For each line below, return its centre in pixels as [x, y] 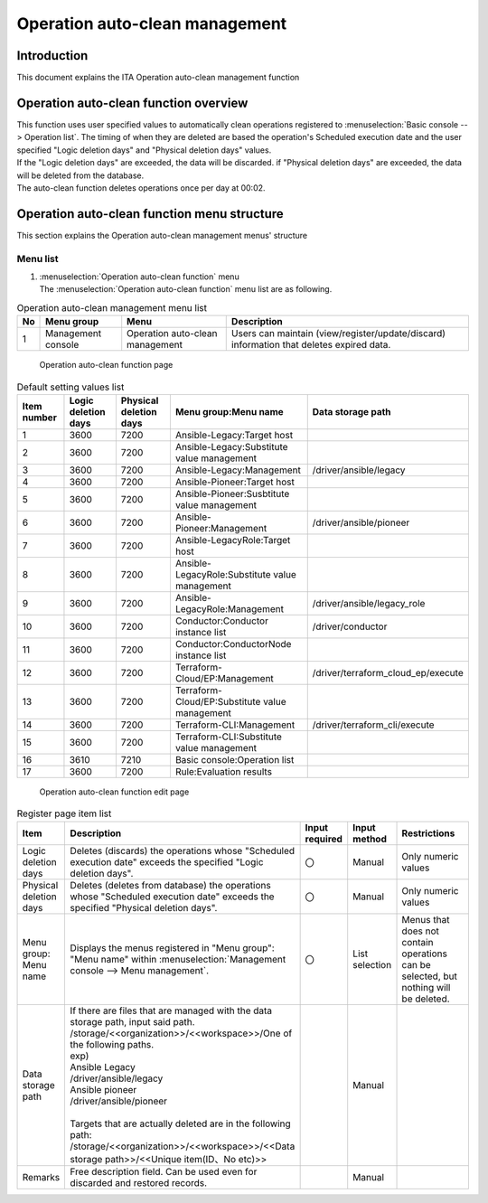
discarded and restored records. [139, 1182]
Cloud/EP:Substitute [218, 701]
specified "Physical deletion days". [144, 907]
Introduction [52, 56]
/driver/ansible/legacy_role [369, 603]
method [370, 839]
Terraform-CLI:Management [235, 725]
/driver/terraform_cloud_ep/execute [388, 672]
